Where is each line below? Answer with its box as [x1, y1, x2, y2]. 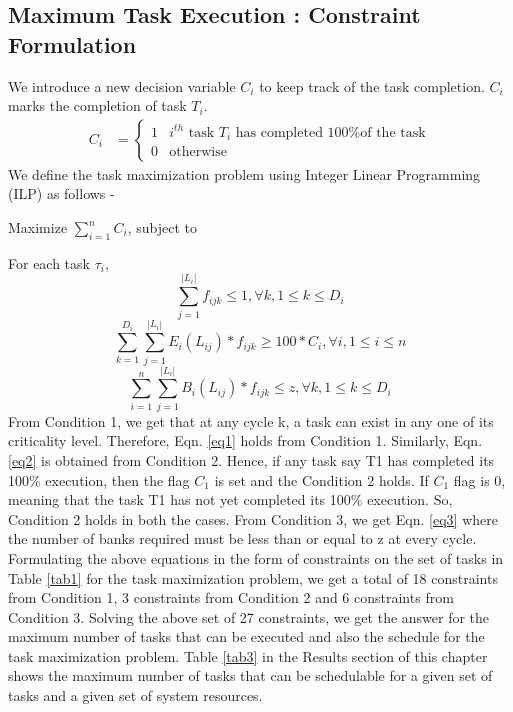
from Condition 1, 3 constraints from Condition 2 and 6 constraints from [8, 587, 454, 608]
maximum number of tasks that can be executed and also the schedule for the [8, 626, 485, 647]
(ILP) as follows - [8, 183, 115, 204]
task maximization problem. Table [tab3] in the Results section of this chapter [8, 645, 488, 666]
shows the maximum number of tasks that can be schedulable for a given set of [8, 665, 493, 686]
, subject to [127, 217, 197, 237]
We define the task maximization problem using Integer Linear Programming [8, 163, 481, 184]
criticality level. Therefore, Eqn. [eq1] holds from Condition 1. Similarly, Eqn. [8, 430, 483, 451]
